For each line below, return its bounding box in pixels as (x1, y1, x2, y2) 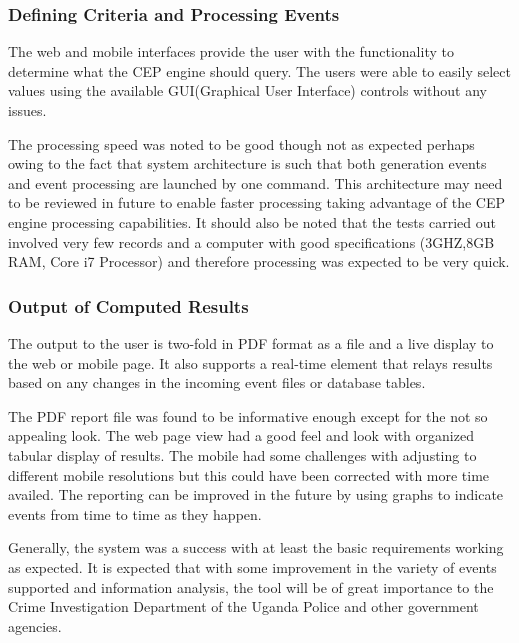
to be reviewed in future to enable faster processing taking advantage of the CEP (8, 192, 505, 213)
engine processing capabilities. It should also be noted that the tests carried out (8, 211, 496, 232)
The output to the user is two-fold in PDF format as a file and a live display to (8, 332, 494, 353)
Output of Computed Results (8, 293, 249, 318)
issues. (8, 100, 47, 120)
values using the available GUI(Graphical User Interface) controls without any (8, 80, 487, 101)
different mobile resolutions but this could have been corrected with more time (8, 464, 490, 485)
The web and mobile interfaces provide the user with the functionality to (8, 41, 454, 62)
